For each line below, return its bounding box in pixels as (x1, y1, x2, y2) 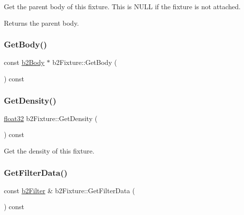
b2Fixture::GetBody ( (52, 57, 117, 67)
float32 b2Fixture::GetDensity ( (4, 113, 98, 123)
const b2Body (4, 57, 45, 67)
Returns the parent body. (4, 17, 79, 28)
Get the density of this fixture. (4, 146, 94, 155)
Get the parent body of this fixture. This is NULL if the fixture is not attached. (4, 1, 241, 11)
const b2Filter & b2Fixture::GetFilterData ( (4, 185, 135, 195)
